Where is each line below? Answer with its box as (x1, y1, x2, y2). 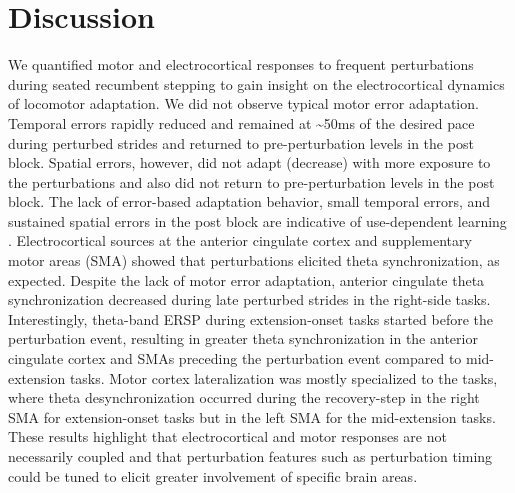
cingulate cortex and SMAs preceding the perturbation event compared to (8, 348, 462, 369)
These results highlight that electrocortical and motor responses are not (8, 426, 447, 447)
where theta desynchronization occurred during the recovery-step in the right (8, 387, 480, 408)
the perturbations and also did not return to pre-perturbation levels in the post (8, 171, 495, 192)
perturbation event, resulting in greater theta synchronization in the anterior (8, 328, 478, 349)
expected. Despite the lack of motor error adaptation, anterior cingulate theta (8, 269, 485, 290)
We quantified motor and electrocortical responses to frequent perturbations (8, 54, 474, 75)
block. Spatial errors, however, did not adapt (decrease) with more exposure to (8, 152, 491, 173)
